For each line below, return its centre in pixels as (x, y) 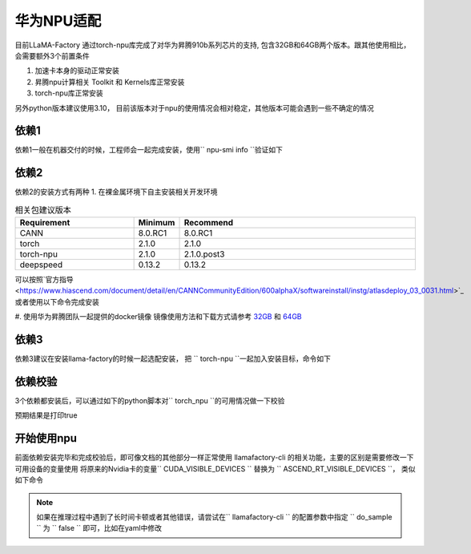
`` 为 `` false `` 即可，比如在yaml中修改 (99, 528)
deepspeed (41, 265)
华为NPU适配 (58, 21)
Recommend (209, 223)
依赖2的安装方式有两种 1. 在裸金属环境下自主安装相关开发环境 (116, 192)
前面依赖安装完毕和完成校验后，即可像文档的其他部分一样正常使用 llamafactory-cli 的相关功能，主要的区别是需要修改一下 (214, 458)
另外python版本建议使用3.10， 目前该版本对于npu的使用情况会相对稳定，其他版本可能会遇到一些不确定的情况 (194, 107)
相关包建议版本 (43, 210)
